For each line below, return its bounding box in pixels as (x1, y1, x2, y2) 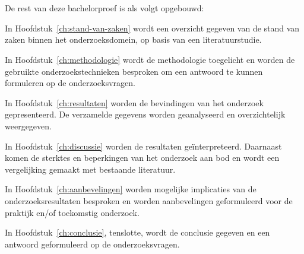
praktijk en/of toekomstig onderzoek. (5, 206, 140, 218)
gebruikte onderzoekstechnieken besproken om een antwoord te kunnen (5, 65, 263, 77)
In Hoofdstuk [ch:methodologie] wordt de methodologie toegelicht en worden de (5, 53, 295, 65)
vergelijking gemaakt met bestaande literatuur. (5, 163, 176, 175)
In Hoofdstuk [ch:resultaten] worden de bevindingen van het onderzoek (5, 96, 264, 109)
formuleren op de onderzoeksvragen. (5, 77, 135, 89)
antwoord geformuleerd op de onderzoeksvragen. (5, 237, 180, 250)
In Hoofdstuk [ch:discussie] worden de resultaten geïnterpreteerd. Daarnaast (5, 139, 282, 152)
